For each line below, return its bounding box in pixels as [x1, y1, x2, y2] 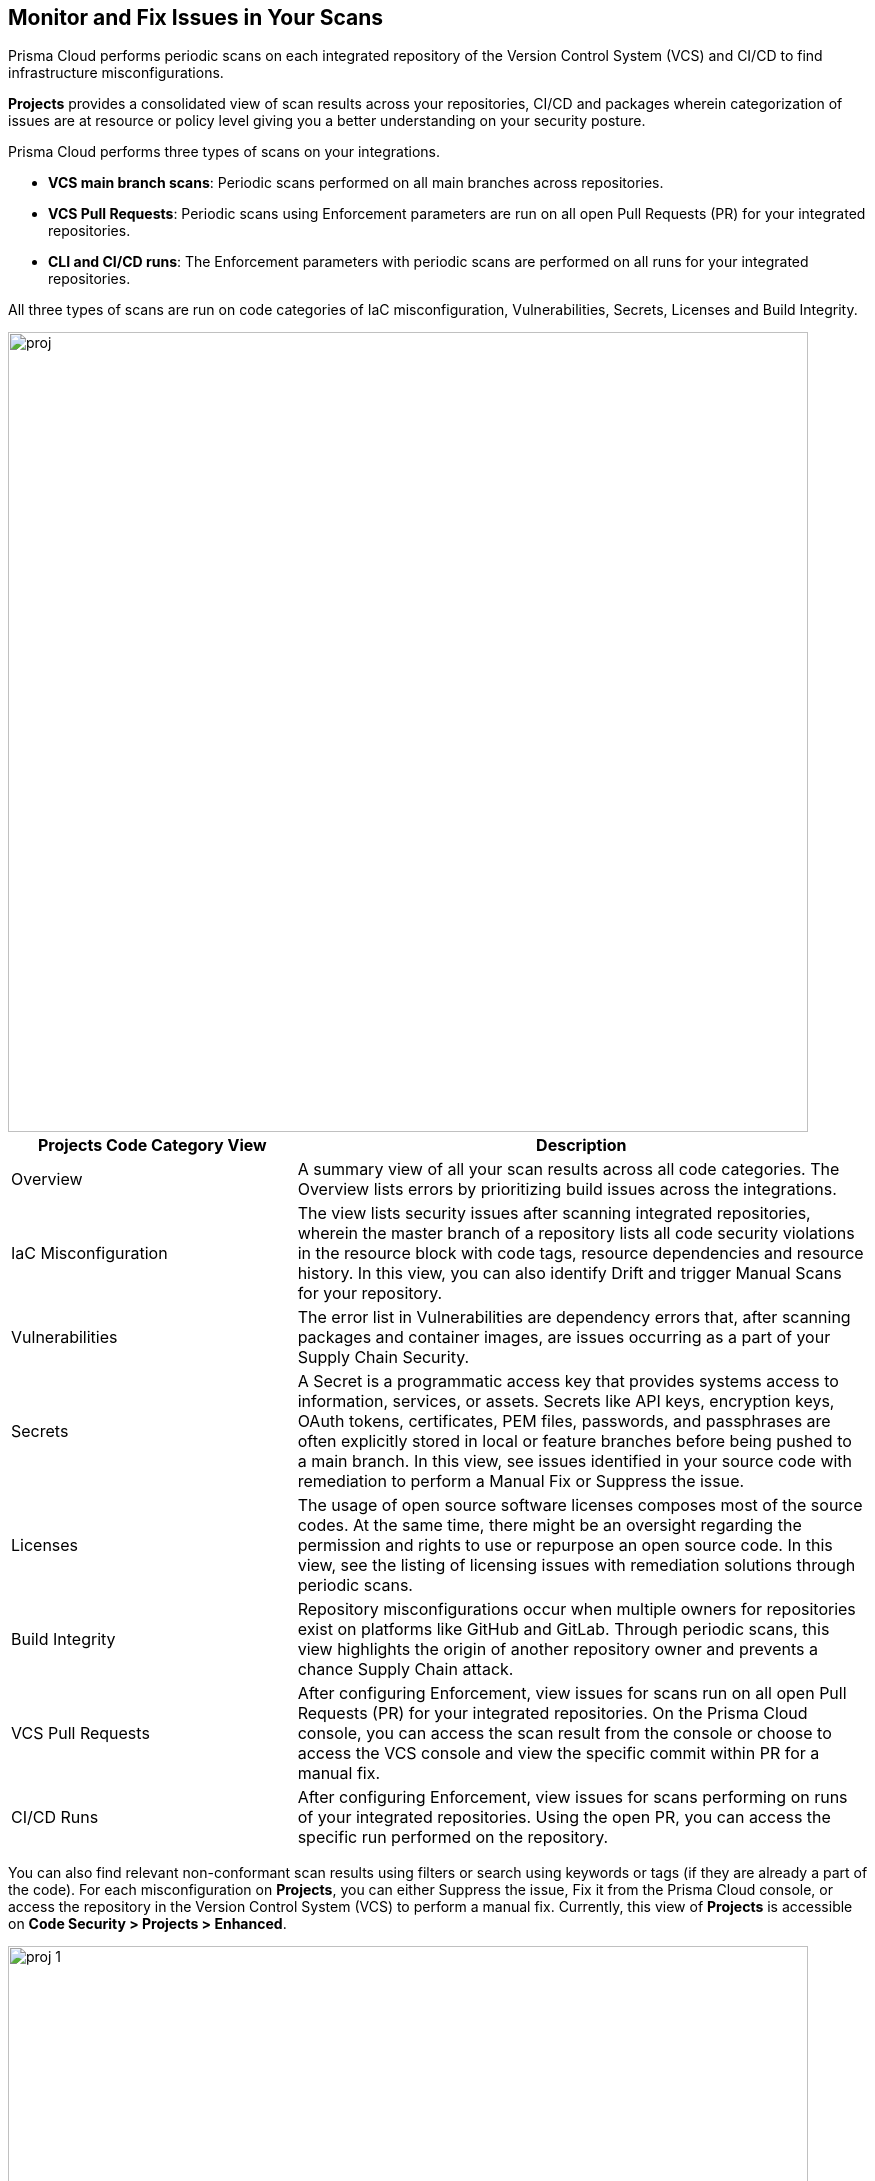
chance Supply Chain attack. [297, 1659, 514, 1680]
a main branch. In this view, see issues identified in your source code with [297, 1451, 853, 1472]
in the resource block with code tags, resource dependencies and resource [297, 1243, 864, 1264]
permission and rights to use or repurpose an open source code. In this [297, 1535, 833, 1556]
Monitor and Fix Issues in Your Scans [8, 5, 384, 30]
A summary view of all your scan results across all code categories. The [297, 1159, 840, 1180]
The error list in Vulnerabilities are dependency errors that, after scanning [297, 1307, 851, 1328]
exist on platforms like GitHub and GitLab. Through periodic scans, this [297, 1619, 830, 1640]
